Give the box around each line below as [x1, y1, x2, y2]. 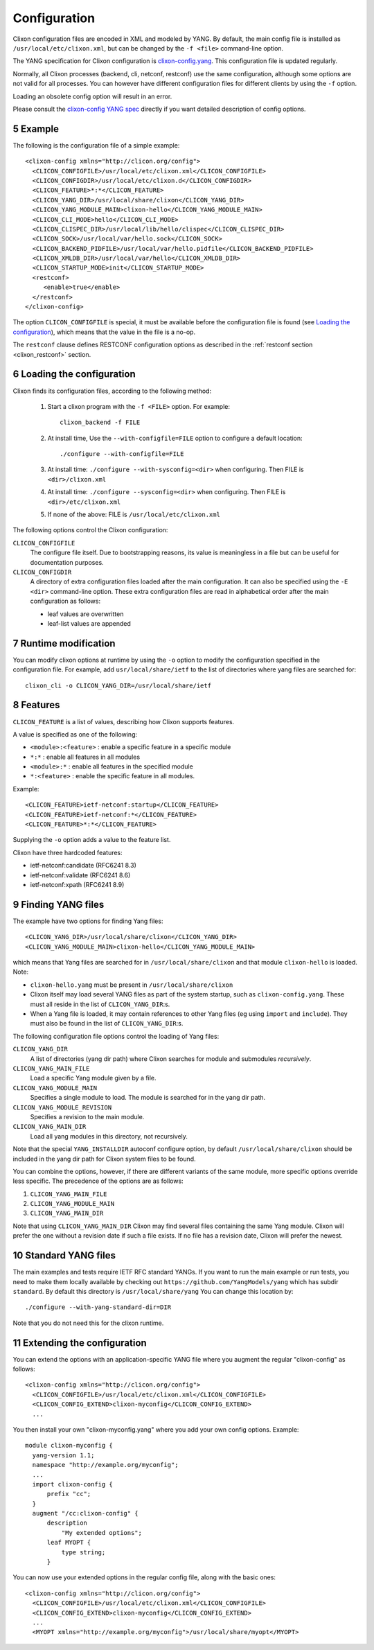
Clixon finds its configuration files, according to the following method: [12, 387, 211, 395]
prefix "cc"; [46, 1490, 91, 1498]
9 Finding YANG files [12, 898, 105, 911]
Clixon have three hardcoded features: [12, 848, 123, 857]
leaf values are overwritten [47, 610, 124, 618]
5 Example [12, 123, 59, 134]
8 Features [12, 699, 60, 711]
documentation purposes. [30, 558, 104, 566]
